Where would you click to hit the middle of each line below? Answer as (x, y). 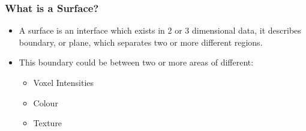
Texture (48, 123)
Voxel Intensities (64, 82)
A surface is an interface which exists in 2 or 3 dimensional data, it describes (160, 30)
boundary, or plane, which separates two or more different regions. (141, 42)
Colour (46, 102)
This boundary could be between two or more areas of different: (136, 62)
